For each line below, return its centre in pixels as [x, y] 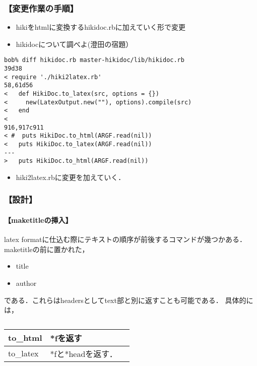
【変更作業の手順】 [41, 8]
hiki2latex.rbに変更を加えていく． [71, 177]
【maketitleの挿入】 [38, 220]
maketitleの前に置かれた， [47, 249]
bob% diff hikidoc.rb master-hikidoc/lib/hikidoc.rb [94, 60]
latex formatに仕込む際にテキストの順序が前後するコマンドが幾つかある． [125, 239]
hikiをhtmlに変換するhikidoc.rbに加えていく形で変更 [101, 27]
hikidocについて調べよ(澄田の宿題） [74, 44]
